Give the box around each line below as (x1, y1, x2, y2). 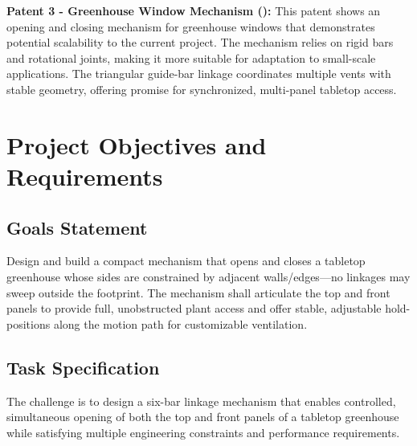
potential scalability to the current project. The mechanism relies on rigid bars (6, 34, 394, 51)
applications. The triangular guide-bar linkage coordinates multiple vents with (6, 65, 391, 82)
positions (6, 315, 51, 332)
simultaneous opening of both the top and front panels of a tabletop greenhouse (6, 408, 399, 425)
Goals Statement (6, 215, 148, 239)
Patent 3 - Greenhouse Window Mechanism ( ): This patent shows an (6, 2, 381, 18)
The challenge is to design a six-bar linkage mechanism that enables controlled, (6, 392, 396, 409)
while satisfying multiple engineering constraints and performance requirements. (6, 423, 400, 440)
